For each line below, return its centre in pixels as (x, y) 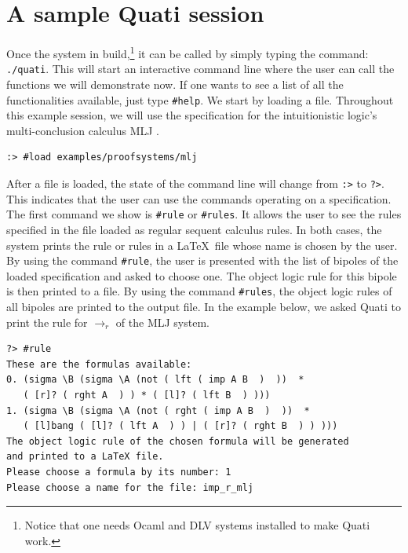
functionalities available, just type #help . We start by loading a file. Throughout (200, 99)
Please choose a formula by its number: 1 (119, 472)
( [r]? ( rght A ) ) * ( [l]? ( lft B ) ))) (147, 396)
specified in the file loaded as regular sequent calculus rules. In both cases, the (194, 229)
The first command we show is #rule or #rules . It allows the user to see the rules (204, 214)
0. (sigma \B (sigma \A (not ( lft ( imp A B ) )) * (155, 380)
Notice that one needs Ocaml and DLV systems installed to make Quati (197, 525)
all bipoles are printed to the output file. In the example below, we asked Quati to (204, 307)
